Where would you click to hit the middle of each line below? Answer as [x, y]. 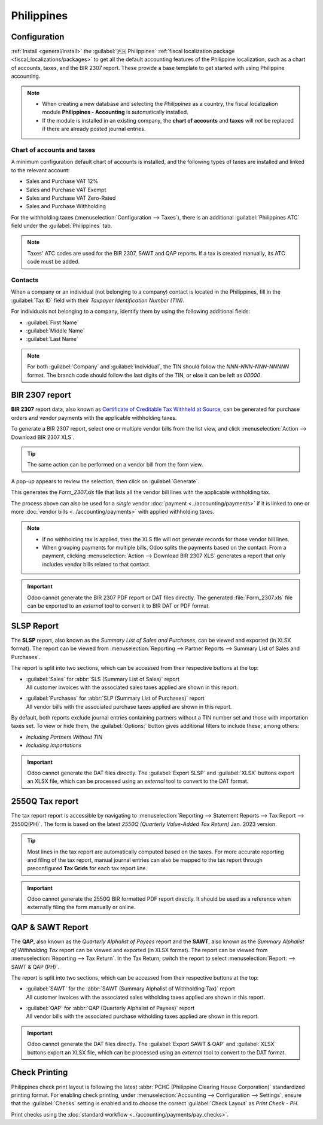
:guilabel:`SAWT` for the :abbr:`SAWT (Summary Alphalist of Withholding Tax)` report [131, 989]
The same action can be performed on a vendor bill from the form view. [115, 465]
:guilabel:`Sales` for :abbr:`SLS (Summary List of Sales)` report [103, 679]
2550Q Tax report [45, 801]
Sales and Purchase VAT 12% [62, 181]
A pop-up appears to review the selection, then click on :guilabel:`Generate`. [105, 481]
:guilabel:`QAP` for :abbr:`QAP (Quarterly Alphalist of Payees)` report [110, 1008]
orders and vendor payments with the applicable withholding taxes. [94, 417]
